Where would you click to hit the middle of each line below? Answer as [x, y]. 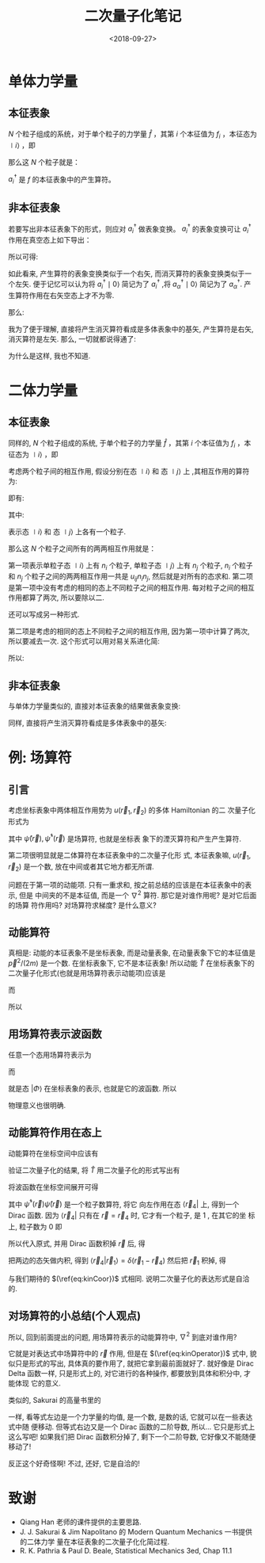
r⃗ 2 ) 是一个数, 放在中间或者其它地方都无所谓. [81, 867]
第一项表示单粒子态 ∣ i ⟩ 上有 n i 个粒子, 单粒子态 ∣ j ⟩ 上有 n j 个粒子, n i [119, 566]
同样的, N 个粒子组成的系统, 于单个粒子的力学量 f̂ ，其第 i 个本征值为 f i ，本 [130, 443]
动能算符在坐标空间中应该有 [53, 1153]
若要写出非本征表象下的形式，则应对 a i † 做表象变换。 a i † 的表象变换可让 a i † [130, 229]
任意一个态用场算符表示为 [50, 1054]
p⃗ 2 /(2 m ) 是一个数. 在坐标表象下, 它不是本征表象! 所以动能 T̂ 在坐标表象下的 [131, 962]
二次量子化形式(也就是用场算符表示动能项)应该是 [87, 973]
